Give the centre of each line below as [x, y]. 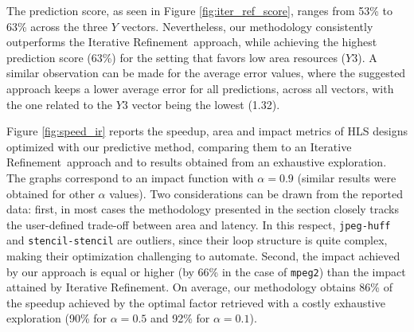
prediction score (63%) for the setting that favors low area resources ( [176, 57]
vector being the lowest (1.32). [206, 104]
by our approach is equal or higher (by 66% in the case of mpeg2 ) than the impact [206, 271]
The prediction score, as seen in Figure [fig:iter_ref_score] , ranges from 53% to [200, 10]
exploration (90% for [57, 318]
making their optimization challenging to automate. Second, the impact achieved [203, 256]
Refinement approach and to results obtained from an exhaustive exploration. [197, 162]
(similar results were [347, 177]
